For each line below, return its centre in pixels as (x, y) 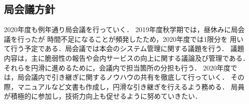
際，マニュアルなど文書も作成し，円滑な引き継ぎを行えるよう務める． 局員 (124, 86)
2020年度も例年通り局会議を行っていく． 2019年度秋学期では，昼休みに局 (121, 29)
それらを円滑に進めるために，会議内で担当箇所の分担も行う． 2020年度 (117, 67)
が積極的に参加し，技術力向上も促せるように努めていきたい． (103, 96)
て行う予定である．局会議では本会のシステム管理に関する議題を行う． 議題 (124, 48)
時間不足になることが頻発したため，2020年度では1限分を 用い (145, 39)
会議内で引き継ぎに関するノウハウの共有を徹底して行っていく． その (134, 77)
